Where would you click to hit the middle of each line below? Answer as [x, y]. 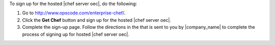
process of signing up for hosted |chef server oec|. [76, 34]
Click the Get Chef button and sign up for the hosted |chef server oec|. [97, 20]
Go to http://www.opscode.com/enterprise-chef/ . [74, 13]
